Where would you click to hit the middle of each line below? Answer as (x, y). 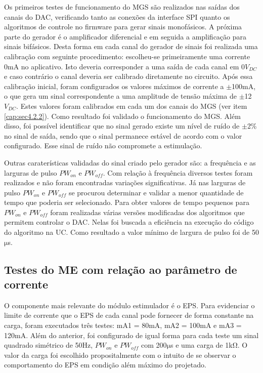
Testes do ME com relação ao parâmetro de (121, 269)
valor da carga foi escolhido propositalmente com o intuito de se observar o (120, 355)
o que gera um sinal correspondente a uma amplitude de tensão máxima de (120, 96)
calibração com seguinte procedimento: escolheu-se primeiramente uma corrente (127, 56)
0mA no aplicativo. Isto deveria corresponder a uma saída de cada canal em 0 (124, 66)
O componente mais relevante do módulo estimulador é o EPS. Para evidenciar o (129, 305)
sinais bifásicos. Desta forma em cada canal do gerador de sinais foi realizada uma (131, 46)
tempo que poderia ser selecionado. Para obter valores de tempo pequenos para (127, 202)
